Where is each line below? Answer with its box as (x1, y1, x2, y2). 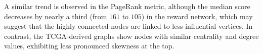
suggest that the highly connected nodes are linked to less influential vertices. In (4, 21, 253, 31)
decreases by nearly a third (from (4, 11, 107, 21)
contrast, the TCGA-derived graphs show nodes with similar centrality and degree (4, 30, 259, 41)
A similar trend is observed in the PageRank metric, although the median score (4, 1, 250, 11)
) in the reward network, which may (141, 11, 253, 21)
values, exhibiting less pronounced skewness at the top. (4, 40, 174, 51)
